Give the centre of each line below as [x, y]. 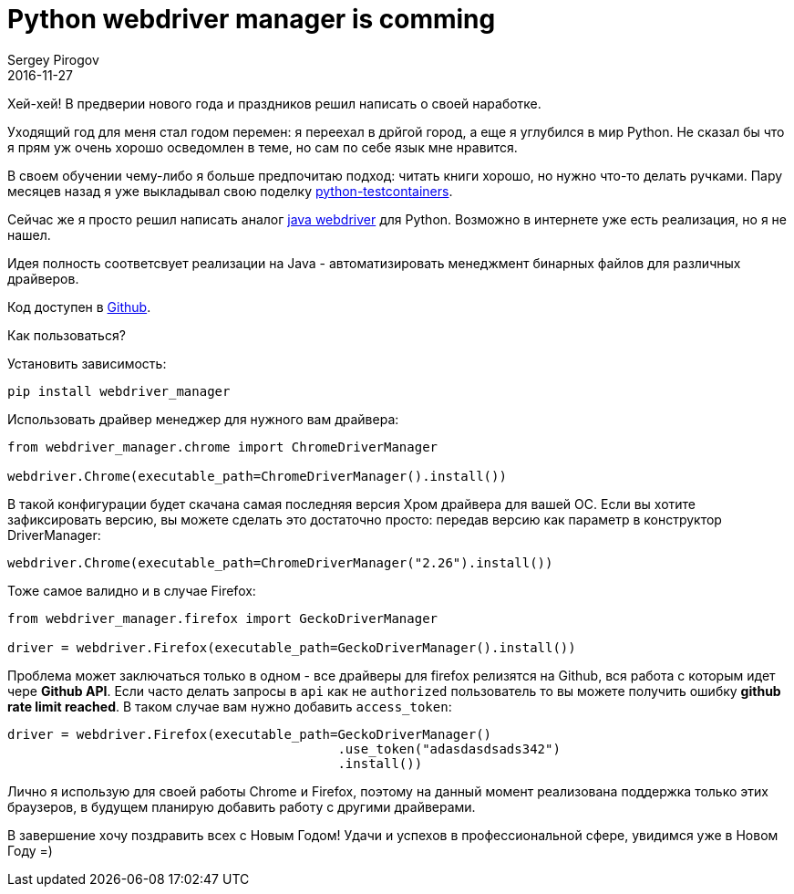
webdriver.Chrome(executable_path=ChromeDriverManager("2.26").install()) [280, 562]
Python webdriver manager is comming [252, 19]
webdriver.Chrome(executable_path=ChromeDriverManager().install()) [257, 476]
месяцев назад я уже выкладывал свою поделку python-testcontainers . [230, 191]
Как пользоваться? [67, 335]
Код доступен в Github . [79, 307]
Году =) [30, 850]
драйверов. [43, 278]
